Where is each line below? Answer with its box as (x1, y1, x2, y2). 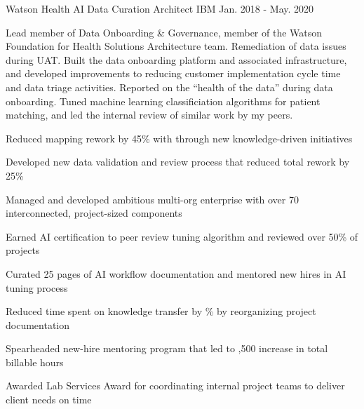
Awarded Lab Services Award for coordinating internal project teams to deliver (6, 378, 345, 393)
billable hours (6, 354, 64, 369)
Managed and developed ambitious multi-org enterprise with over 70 (6, 192, 299, 206)
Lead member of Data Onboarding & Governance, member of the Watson (6, 25, 323, 39)
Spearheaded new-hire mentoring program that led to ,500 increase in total (6, 341, 328, 356)
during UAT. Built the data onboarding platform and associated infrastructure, (6, 52, 347, 67)
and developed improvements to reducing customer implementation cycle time (6, 66, 341, 81)
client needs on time (6, 392, 92, 407)
